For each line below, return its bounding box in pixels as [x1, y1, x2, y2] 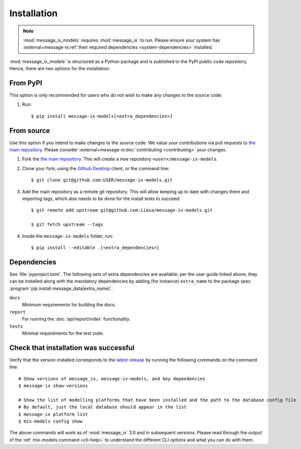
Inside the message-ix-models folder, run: [22, 233, 114, 239]
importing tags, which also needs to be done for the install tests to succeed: [22, 196, 181, 202]
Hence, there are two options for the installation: [9, 66, 110, 72]
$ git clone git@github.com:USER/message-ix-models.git [31, 177, 173, 183]
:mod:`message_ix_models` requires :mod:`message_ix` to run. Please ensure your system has [23, 37, 220, 43]
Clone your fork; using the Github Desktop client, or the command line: [22, 165, 170, 171]
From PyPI [9, 79, 43, 87]
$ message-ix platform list [18, 411, 88, 417]
